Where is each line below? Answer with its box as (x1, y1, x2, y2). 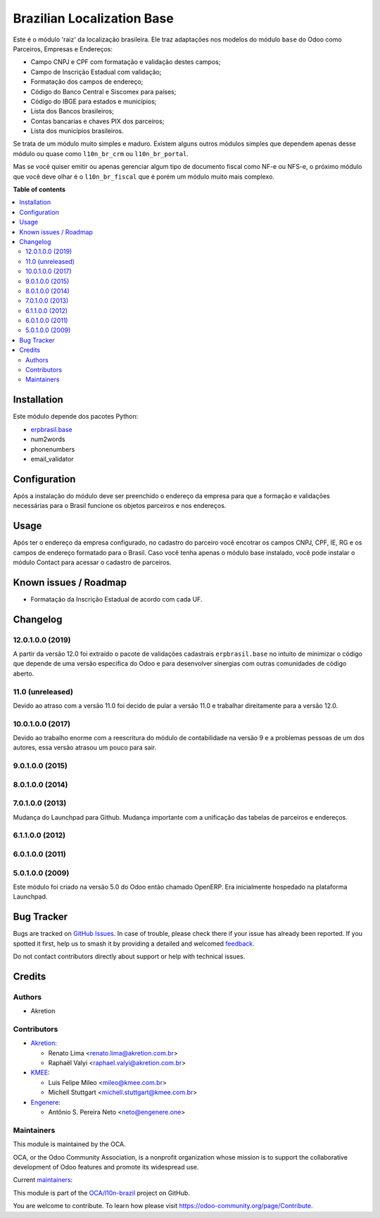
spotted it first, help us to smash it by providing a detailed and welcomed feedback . (13, 939, 255, 948)
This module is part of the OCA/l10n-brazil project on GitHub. (13, 1188, 190, 1197)
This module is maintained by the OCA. (13, 1140, 126, 1148)
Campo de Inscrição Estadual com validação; (30, 68, 162, 76)
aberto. (13, 669, 34, 678)
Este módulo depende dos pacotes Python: (13, 412, 139, 421)
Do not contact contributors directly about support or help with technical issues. (13, 952, 246, 960)
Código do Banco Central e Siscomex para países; (30, 87, 177, 96)
